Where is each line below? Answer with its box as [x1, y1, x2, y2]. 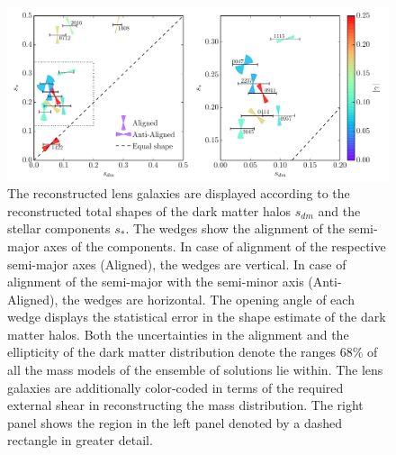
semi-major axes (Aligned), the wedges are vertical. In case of [7, 254, 346, 273]
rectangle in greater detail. [7, 431, 153, 450]
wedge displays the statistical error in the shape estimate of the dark [7, 307, 386, 326]
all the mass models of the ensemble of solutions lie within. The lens [7, 360, 383, 379]
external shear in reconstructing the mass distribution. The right [7, 396, 364, 414]
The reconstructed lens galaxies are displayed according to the [7, 184, 350, 203]
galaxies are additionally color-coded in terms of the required [7, 378, 344, 396]
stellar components [7, 219, 111, 238]
